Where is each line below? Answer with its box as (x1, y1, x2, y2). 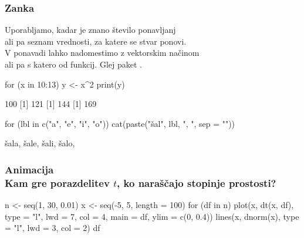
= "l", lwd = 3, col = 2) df (5, 222, 100, 234)
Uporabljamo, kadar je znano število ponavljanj (5, 24, 176, 36)
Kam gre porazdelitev (5, 175, 110, 190)
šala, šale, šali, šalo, (5, 137, 75, 149)
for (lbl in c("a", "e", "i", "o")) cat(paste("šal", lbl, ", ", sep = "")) (5, 117, 235, 129)
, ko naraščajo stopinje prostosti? (117, 175, 276, 190)
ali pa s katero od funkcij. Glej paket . (5, 58, 142, 70)
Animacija (5, 162, 54, 176)
